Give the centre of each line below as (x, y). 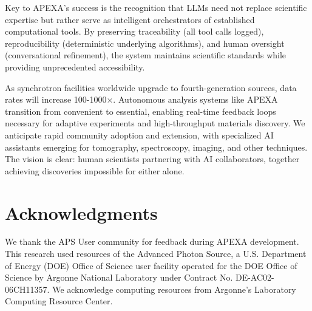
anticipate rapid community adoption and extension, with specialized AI (139, 135)
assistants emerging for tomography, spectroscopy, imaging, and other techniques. (156, 147)
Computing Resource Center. (59, 301)
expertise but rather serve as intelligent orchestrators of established (130, 19)
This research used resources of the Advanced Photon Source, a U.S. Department (156, 254)
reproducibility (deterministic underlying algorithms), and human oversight (145, 43)
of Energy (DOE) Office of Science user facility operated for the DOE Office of (151, 265)
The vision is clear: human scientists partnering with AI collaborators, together (152, 159)
